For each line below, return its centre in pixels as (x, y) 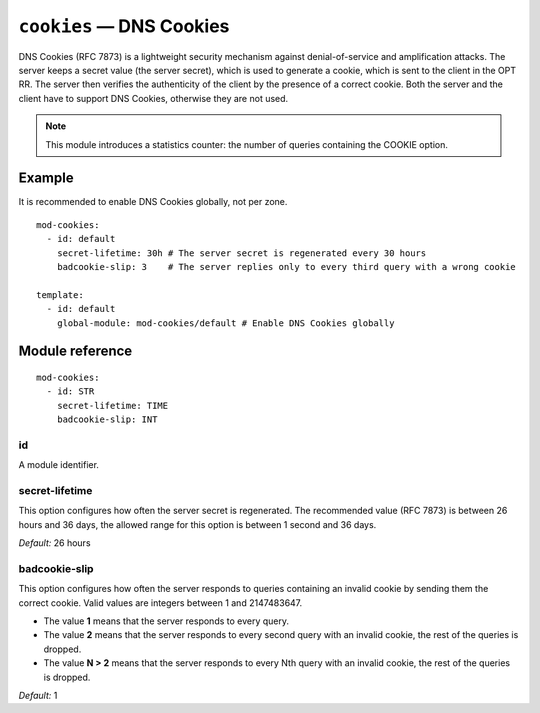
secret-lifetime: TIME (112, 405)
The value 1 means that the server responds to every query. (166, 621)
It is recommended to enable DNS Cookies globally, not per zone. (153, 202)
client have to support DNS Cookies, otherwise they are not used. (153, 98)
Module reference (75, 351)
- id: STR (70, 391)
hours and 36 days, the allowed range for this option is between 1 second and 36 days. (197, 524)
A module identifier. (59, 465)
